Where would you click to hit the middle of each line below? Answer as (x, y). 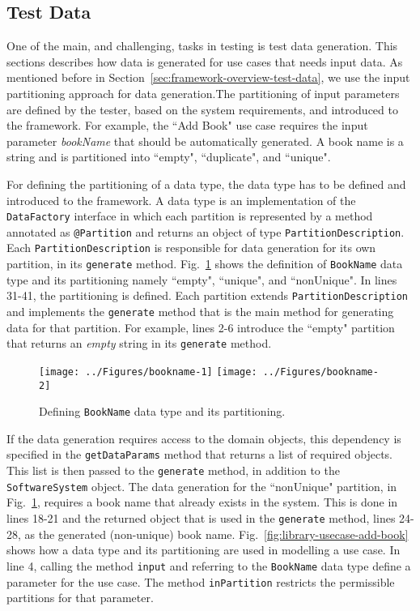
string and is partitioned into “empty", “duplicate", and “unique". (169, 157)
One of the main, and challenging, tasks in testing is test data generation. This (202, 46)
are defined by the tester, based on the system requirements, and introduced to (202, 109)
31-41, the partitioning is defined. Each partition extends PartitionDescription (207, 295)
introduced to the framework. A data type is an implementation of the (181, 200)
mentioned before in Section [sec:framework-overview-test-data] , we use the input (208, 77)
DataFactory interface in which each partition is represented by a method (190, 216)
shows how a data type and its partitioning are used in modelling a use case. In (204, 550)
